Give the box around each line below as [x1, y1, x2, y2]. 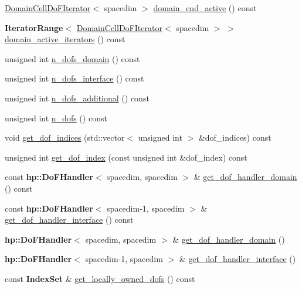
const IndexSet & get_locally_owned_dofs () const [5, 272, 195, 284]
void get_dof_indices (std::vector [5, 131, 125, 144]
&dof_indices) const [198, 131, 272, 144]
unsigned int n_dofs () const [5, 111, 107, 124]
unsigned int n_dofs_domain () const [5, 52, 140, 64]
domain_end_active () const [153, 2, 257, 13]
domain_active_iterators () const [5, 33, 125, 45]
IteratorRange [5, 21, 63, 33]
